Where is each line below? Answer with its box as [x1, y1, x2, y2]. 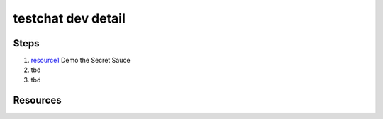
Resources [13, 94, 62, 106]
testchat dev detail [13, 11, 126, 26]
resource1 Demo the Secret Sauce [30, 56, 131, 65]
